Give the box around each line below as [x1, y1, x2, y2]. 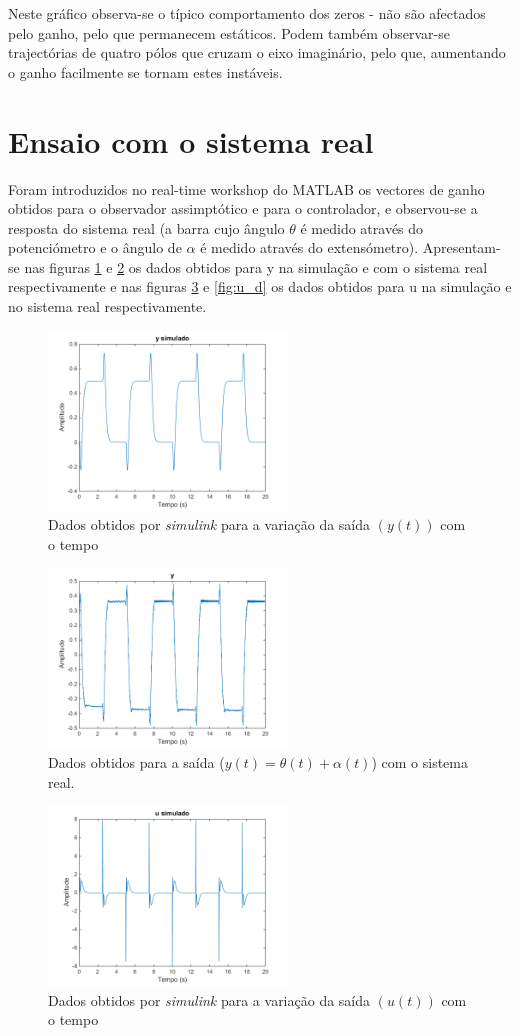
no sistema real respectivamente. [8, 296, 207, 317]
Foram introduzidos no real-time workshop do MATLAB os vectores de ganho [8, 178, 485, 199]
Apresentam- [422, 237, 501, 258]
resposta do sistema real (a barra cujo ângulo [8, 217, 285, 238]
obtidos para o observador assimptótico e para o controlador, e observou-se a [8, 198, 478, 219]
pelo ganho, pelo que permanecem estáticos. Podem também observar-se [8, 22, 450, 43]
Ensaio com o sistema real [8, 120, 374, 161]
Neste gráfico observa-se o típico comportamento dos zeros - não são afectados [8, 3, 486, 23]
